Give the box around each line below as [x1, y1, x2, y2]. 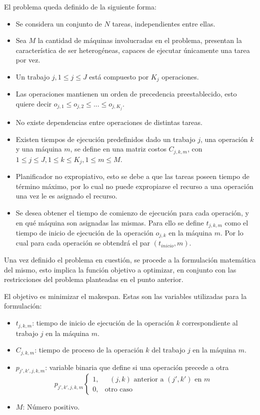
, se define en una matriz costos [70, 143, 166, 154]
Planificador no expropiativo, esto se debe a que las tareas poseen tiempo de [15, 171, 249, 181]
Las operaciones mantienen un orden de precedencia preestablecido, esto [15, 88, 237, 99]
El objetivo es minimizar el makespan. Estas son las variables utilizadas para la [4, 290, 247, 301]
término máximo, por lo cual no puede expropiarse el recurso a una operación [15, 180, 253, 191]
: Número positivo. [22, 401, 80, 412]
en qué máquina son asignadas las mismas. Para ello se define [15, 217, 204, 227]
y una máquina [15, 143, 62, 154]
